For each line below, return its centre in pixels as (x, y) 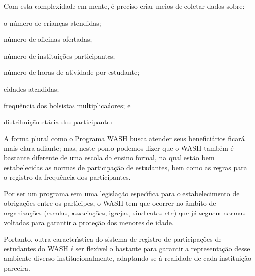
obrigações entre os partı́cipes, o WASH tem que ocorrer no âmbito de (110, 203)
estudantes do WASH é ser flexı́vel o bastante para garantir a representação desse (127, 248)
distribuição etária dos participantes (58, 122)
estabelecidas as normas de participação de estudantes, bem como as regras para (126, 167)
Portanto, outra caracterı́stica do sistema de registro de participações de (113, 239)
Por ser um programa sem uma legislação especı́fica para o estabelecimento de (122, 193)
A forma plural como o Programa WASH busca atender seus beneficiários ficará (124, 138)
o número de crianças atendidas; (53, 22)
